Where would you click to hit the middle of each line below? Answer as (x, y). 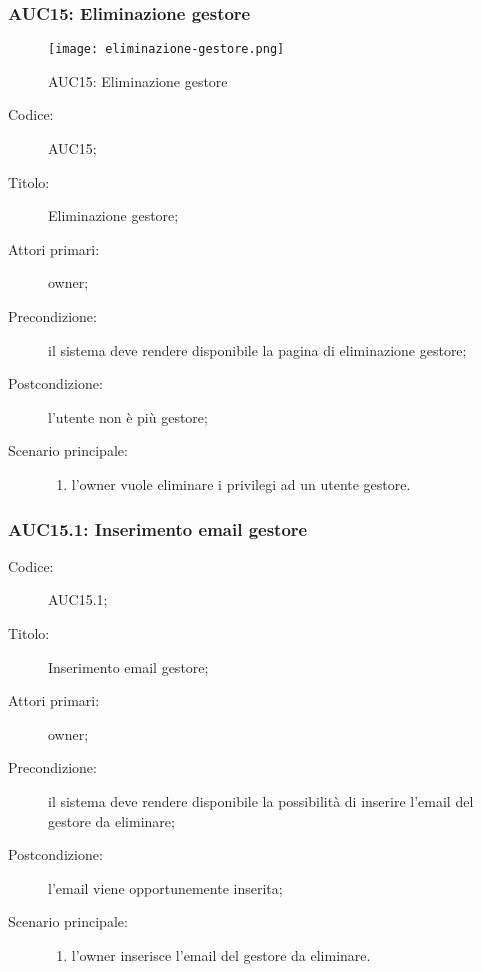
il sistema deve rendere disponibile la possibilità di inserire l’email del (261, 800)
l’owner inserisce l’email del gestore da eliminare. (221, 954)
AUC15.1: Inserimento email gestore (158, 528)
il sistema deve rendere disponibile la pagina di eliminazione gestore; (257, 349)
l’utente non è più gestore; (128, 416)
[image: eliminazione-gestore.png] (166, 49)
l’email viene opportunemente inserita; (165, 887)
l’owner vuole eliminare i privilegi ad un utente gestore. (241, 484)
